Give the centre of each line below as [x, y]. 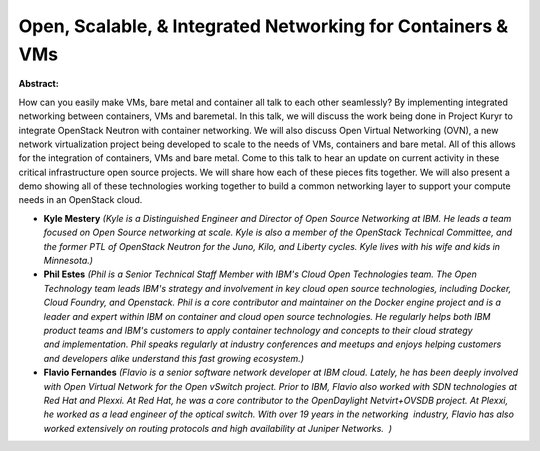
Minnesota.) [68, 261]
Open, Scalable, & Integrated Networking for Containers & [263, 26]
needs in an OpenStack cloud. [80, 200]
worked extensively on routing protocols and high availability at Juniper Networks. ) [218, 428]
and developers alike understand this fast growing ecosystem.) [174, 358]
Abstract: [38, 84]
